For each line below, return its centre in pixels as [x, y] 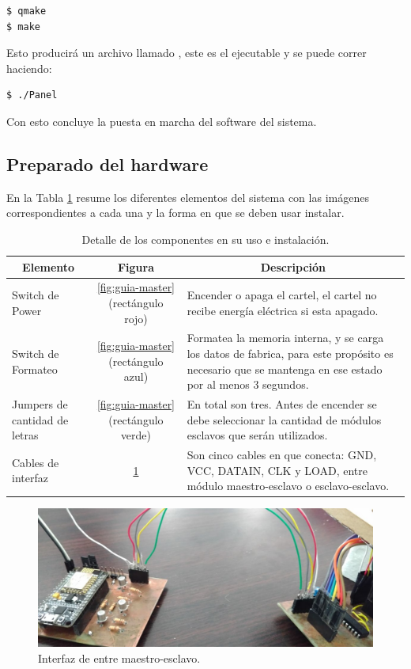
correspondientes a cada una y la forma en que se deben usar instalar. [175, 213]
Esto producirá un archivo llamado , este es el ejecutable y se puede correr [187, 53]
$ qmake [26, 11]
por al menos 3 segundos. [248, 384]
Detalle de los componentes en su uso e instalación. [205, 239]
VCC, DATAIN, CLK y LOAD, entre [277, 470]
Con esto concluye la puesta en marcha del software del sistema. [162, 121]
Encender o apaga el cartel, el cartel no [282, 295]
